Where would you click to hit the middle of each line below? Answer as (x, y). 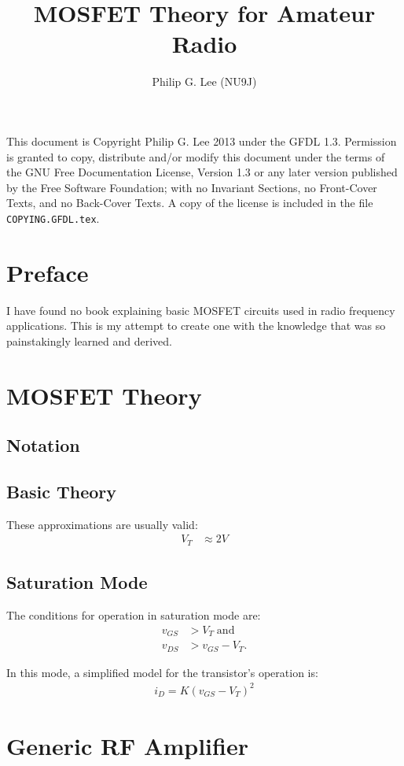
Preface (48, 272)
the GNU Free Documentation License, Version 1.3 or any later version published (202, 172)
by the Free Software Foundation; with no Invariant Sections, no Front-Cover (192, 187)
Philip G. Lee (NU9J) (204, 81)
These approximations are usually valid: (102, 524)
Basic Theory (61, 491)
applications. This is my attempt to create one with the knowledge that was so (196, 326)
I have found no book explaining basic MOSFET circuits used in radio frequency (201, 310)
